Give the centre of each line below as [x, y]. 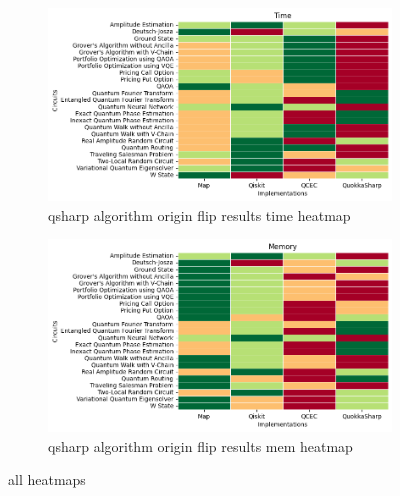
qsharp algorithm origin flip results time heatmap [199, 214]
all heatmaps [47, 479]
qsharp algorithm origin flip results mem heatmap [200, 445]
